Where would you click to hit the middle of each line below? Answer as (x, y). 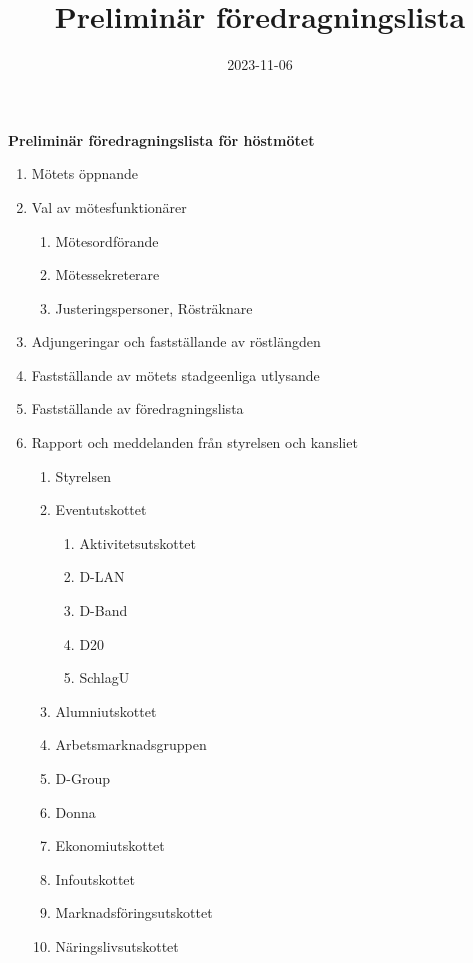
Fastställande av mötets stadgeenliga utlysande (175, 374)
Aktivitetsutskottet (137, 542)
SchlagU (104, 677)
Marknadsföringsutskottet (134, 912)
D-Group (82, 778)
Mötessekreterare (107, 274)
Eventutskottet (101, 509)
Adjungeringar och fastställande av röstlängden (176, 341)
